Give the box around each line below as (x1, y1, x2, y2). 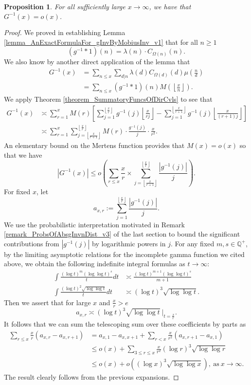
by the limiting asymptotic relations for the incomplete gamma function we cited (4, 249, 245, 259)
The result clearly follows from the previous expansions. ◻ (4, 372, 179, 382)
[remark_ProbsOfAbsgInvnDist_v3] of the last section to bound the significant (4, 229, 240, 239)
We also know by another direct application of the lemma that (4, 56, 190, 67)
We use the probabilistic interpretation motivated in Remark (4, 219, 185, 229)
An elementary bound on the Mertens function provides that (4, 140, 185, 150)
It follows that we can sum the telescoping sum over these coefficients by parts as (4, 319, 246, 329)
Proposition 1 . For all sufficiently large (4, 1, 125, 11)
